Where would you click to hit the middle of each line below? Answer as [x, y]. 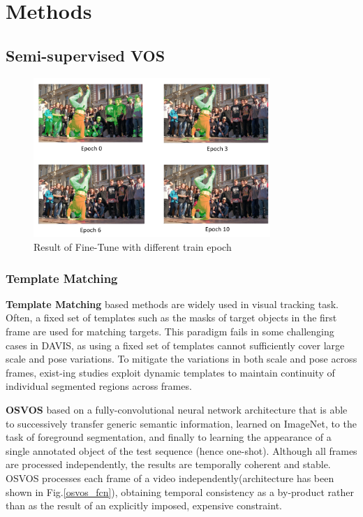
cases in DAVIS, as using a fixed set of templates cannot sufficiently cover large [175, 345]
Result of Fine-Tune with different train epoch [133, 247]
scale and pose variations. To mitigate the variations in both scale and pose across [181, 359]
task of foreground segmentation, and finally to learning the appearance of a [169, 437]
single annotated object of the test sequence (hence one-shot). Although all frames [181, 450]
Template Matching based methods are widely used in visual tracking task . [172, 304]
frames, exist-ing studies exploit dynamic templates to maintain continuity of [170, 372]
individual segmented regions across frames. [99, 386]
